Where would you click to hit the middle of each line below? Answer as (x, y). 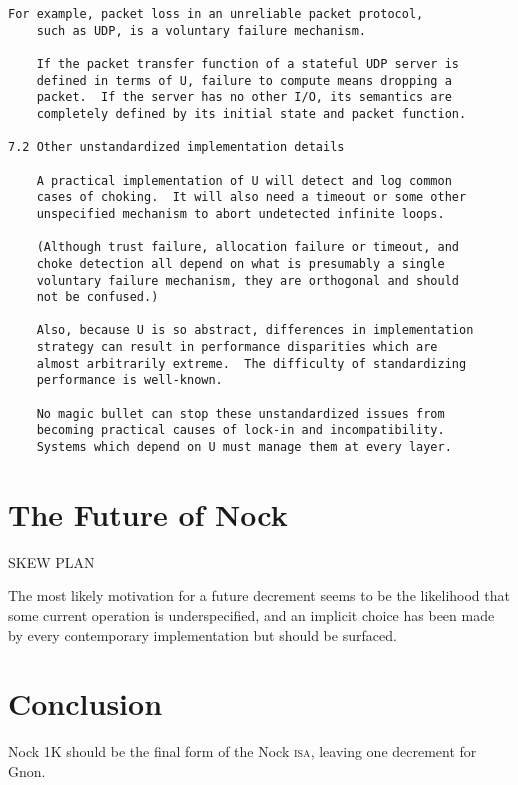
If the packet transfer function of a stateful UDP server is (248, 63)
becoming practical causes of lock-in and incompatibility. (240, 430)
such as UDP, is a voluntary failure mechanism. (201, 30)
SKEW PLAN (51, 561)
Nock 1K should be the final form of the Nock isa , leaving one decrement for (242, 751)
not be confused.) (97, 297)
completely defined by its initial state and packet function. (251, 113)
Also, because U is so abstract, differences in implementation (255, 330)
